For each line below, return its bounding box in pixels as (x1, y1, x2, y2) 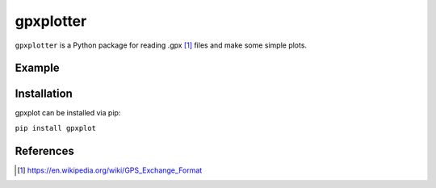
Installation (15, 87, 73, 101)
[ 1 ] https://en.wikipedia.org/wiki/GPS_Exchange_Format (17, 165, 203, 175)
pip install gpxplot (15, 123, 97, 132)
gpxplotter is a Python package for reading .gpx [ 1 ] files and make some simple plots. (15, 40, 307, 50)
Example (15, 61, 60, 75)
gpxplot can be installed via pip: (15, 108, 121, 118)
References (15, 144, 74, 157)
